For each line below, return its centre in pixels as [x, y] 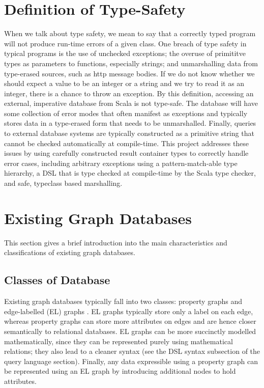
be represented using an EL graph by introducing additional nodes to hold [120, 371]
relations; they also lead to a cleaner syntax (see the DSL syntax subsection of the [132, 351]
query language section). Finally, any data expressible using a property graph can [131, 361]
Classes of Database [57, 280]
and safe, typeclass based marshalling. [63, 183]
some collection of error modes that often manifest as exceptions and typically [126, 113]
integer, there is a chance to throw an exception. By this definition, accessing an [129, 93]
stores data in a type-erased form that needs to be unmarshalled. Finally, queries [130, 123]
